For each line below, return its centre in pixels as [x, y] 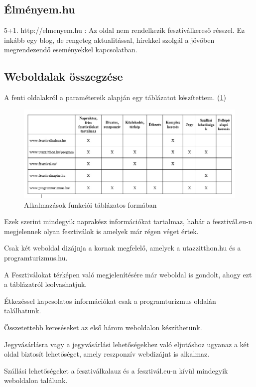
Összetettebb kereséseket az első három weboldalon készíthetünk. [103, 327]
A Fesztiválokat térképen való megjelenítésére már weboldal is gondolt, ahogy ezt [128, 274]
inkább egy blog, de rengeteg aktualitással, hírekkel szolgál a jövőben [109, 40]
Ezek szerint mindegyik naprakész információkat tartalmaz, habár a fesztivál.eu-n [128, 221]
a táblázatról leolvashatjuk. [46, 284]
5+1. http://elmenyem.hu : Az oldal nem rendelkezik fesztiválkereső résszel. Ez [125, 30]
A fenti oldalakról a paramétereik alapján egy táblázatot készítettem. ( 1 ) [115, 97]
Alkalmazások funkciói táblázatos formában [90, 204]
